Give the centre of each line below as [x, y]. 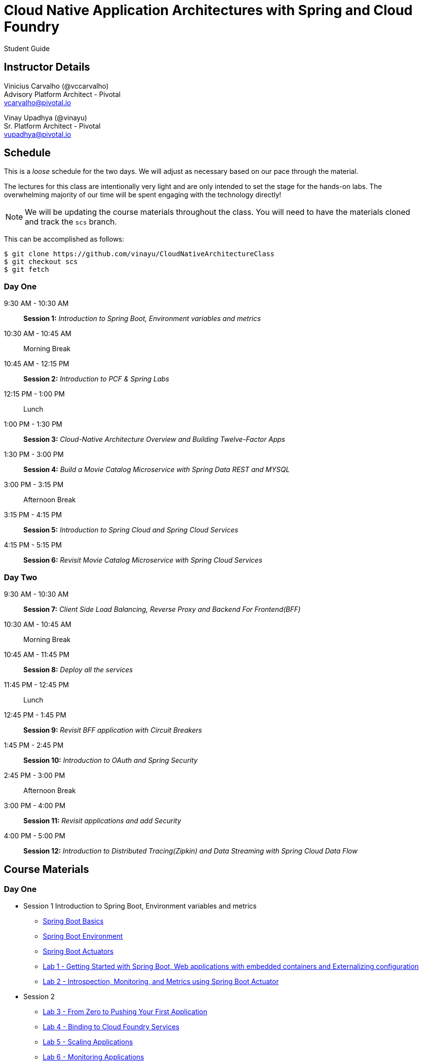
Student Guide [27, 48]
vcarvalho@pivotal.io [37, 102]
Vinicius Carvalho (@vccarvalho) [56, 86]
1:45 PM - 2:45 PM [34, 745]
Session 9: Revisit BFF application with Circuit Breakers [113, 730]
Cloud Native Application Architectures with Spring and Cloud [208, 10]
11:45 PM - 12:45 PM [36, 684]
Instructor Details [47, 67]
